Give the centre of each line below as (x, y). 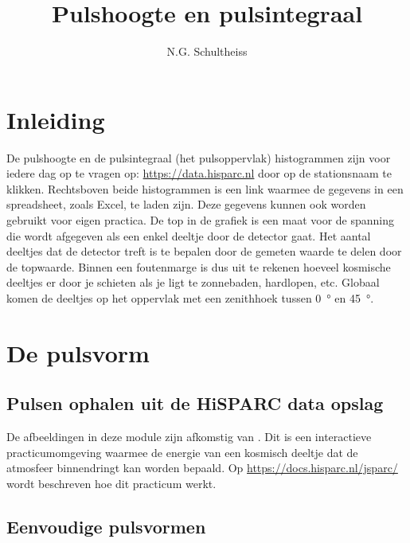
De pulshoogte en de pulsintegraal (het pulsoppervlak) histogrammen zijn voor (199, 157)
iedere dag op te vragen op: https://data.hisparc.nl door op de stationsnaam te (199, 173)
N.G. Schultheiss (207, 51)
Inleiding (56, 119)
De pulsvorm (78, 352)
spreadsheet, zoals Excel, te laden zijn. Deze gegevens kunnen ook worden (186, 204)
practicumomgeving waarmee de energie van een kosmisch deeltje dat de (182, 452)
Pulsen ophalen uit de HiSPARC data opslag (195, 403)
